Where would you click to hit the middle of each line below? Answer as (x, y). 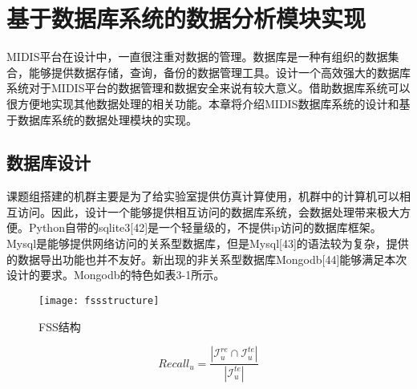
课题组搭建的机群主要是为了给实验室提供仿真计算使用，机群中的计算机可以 (203, 196)
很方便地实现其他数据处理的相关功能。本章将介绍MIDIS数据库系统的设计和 (203, 103)
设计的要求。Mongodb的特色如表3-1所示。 (116, 275)
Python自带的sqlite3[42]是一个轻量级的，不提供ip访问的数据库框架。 (205, 227)
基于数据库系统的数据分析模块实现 (186, 18)
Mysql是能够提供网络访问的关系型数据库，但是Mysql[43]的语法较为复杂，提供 (208, 243)
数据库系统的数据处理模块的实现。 (107, 119)
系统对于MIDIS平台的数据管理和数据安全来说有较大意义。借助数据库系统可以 (208, 88)
